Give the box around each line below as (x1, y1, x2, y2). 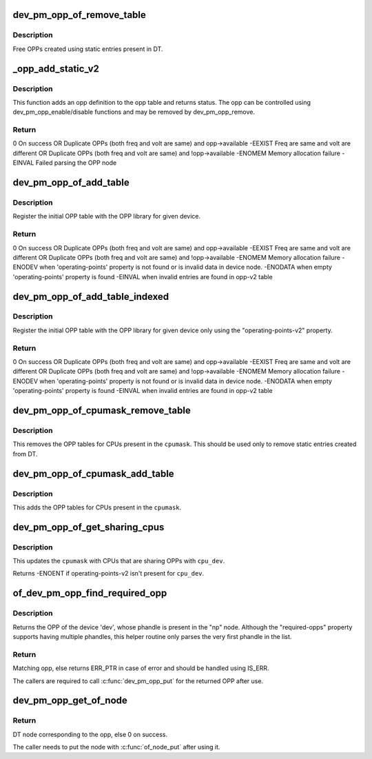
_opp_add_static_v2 (12, 63, 100, 74)
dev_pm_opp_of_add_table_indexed (12, 290, 169, 303)
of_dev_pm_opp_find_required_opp (12, 587, 167, 599)
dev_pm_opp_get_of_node (12, 695, 127, 707)
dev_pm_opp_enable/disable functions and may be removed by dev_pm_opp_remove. (12, 108, 255, 117)
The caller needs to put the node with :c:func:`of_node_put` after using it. (12, 743, 220, 751)
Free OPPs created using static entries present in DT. (12, 45, 163, 53)
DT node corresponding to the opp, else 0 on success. (12, 730, 168, 738)
